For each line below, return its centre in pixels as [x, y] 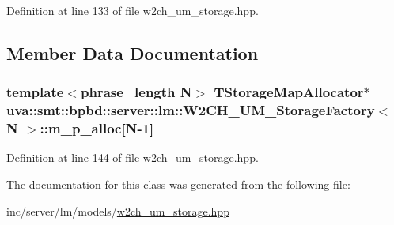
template [35, 92]
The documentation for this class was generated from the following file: [178, 184]
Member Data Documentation [133, 52]
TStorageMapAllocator [289, 92]
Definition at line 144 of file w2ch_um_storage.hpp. [133, 157]
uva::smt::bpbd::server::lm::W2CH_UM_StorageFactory [191, 110]
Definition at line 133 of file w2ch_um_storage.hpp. [133, 10]
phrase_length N [136, 92]
